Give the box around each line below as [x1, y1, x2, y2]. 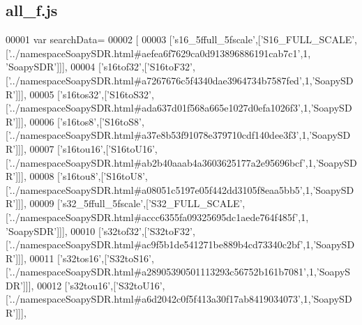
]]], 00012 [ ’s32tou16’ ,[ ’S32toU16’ [22, 278, 163, 292]
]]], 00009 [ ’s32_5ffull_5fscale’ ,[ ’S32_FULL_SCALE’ [15, 196, 243, 211]
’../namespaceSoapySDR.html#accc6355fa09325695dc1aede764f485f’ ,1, [8, 209, 309, 224]
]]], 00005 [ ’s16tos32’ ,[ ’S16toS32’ [15, 86, 151, 101]
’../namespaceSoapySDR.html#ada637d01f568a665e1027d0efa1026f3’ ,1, [8, 100, 311, 115]
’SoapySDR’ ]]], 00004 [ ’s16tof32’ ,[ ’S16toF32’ [6, 59, 193, 74]
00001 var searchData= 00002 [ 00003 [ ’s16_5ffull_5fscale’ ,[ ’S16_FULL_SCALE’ [6, 32, 355, 47]
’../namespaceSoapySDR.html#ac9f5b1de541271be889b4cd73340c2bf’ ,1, [8, 237, 314, 252]
